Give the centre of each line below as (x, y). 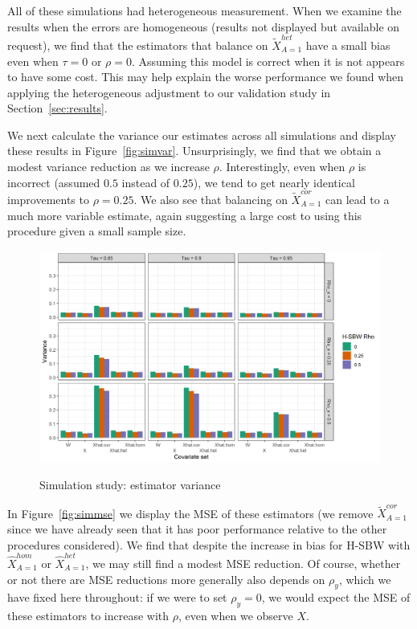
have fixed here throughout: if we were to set (117, 597)
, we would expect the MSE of (336, 597)
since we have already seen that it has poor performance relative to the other (197, 529)
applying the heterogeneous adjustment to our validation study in (169, 92)
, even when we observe (235, 616)
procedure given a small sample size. (97, 231)
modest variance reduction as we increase (108, 167)
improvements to (48, 199)
